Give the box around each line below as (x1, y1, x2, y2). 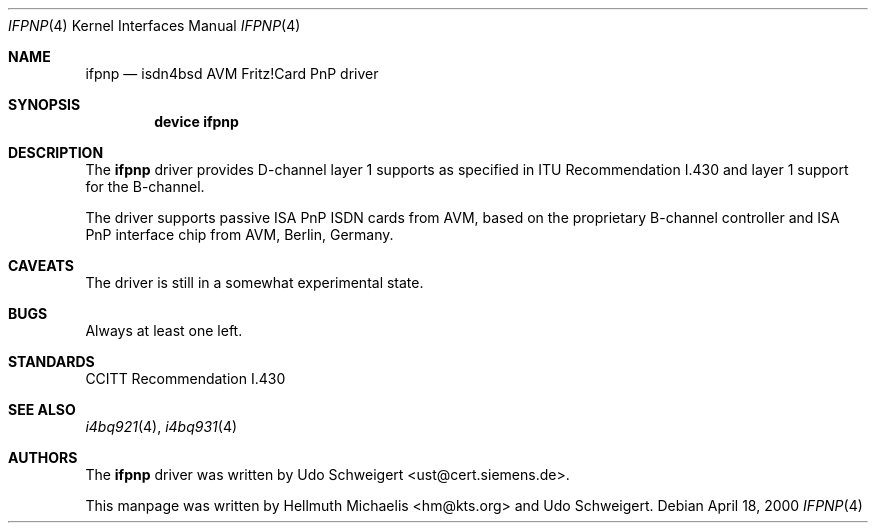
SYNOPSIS (8, 96, 81, 113)
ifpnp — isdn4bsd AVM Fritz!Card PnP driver (85, 65, 379, 82)
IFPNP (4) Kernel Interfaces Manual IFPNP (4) (8, 17, 301, 34)
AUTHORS (8, 449, 78, 466)
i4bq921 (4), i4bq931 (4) (85, 418, 238, 435)
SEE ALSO (8, 401, 76, 418)
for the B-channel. (85, 178, 205, 195)
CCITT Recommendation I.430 (85, 370, 286, 387)
